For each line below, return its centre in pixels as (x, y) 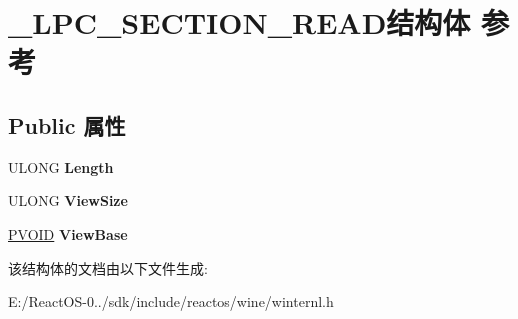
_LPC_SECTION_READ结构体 (239, 22)
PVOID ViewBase (68, 233)
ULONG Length (61, 166)
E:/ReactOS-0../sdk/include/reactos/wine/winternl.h (171, 301)
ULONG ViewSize (68, 200)
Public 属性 (67, 124)
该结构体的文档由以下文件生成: (108, 267)
